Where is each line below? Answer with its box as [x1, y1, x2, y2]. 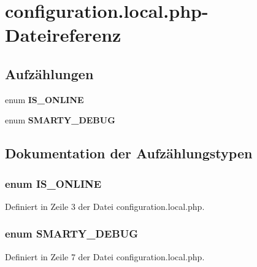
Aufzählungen [5, 64, 94, 83]
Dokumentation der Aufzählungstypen [5, 144, 253, 163]
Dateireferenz [5, 22, 121, 47]
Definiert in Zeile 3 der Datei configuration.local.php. [5, 199, 205, 212]
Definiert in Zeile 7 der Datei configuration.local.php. [5, 250, 205, 263]
